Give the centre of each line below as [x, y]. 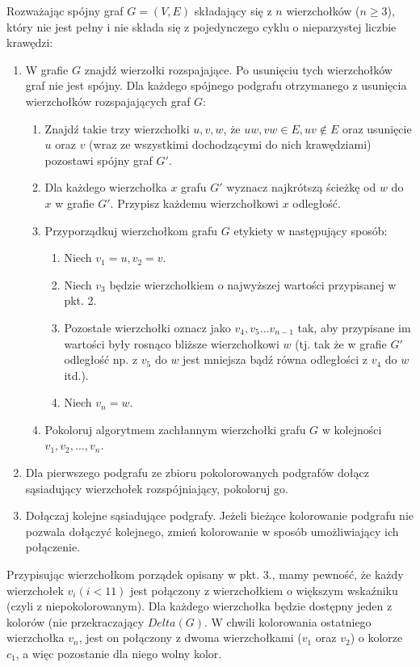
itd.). [76, 375]
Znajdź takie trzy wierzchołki [117, 128]
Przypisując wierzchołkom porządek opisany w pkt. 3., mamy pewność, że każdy [205, 574]
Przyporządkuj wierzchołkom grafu [131, 230]
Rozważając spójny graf [65, 11]
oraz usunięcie [377, 128]
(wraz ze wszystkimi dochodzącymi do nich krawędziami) [230, 144]
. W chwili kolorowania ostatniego [288, 621]
